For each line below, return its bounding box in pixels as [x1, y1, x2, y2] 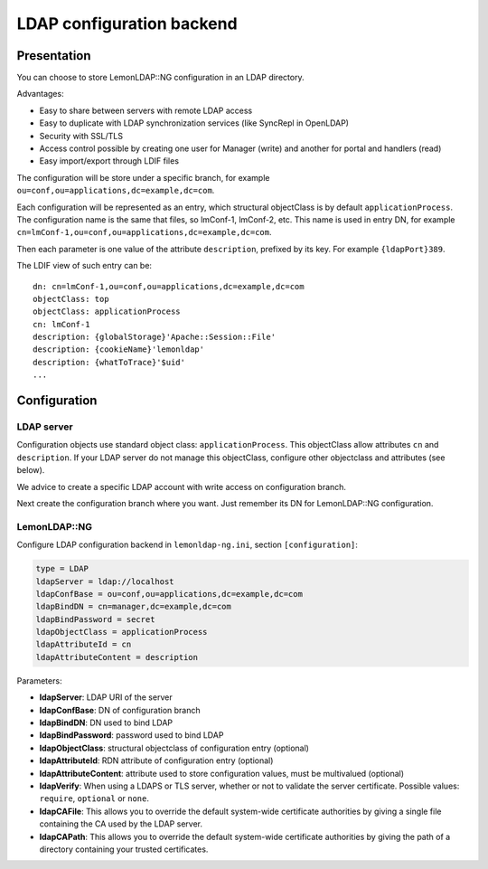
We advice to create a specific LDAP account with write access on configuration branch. [16, 481, 347, 492]
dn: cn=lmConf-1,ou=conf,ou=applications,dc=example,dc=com [33, 281, 305, 291]
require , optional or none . [39, 793, 149, 804]
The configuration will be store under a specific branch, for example [16, 172, 270, 183]
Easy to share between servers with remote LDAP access [39, 105, 253, 116]
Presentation [16, 48, 91, 63]
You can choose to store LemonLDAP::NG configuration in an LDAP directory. [16, 72, 305, 83]
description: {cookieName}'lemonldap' [33, 345, 205, 354]
